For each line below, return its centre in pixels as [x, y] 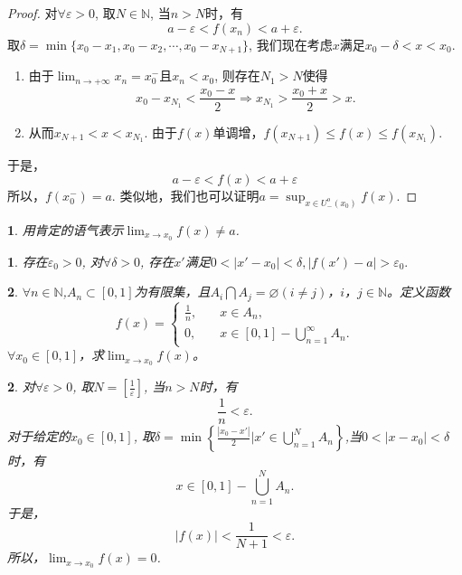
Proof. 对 [33, 13]
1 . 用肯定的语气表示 [66, 230]
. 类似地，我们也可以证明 [185, 196]
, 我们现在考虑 [291, 44]
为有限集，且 [172, 292]
